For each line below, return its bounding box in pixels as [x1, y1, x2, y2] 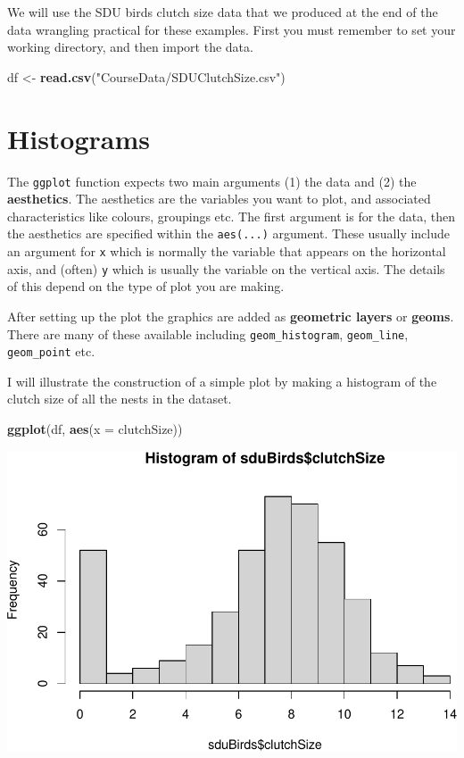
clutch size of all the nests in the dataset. [7, 389, 232, 408]
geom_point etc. [7, 342, 95, 361]
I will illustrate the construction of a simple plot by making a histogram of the [7, 371, 437, 390]
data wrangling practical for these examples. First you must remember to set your [7, 20, 456, 38]
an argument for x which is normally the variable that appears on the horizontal [7, 242, 446, 260]
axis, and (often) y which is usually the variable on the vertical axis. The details [7, 259, 445, 278]
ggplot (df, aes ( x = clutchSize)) [7, 420, 183, 437]
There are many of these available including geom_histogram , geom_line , [7, 324, 409, 343]
